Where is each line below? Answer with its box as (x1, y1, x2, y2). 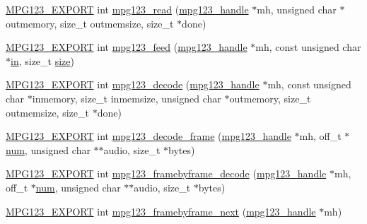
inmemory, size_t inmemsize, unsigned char (32, 90, 221, 105)
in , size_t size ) (11, 53, 74, 68)
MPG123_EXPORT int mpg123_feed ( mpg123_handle (6, 40, 247, 54)
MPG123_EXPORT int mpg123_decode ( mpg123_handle (6, 77, 260, 92)
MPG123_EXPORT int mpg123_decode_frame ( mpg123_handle (6, 129, 291, 143)
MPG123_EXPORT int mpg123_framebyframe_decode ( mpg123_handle (6, 166, 327, 181)
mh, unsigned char (257, 2, 337, 16)
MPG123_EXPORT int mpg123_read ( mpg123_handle (6, 2, 249, 16)
